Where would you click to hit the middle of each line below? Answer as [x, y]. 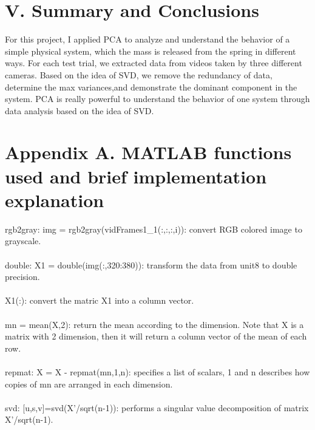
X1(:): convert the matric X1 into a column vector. [100, 300]
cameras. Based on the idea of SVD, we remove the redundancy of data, [139, 74]
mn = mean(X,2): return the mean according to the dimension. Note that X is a [154, 324]
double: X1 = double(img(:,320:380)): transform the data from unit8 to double [151, 264]
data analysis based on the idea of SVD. [80, 110]
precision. [22, 277]
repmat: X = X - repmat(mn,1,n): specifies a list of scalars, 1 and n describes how [157, 371]
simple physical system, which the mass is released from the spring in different [151, 51]
